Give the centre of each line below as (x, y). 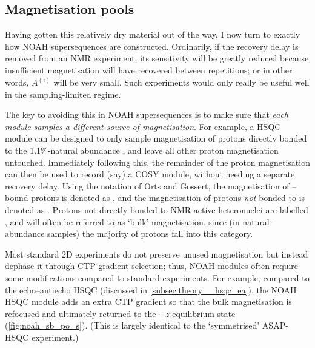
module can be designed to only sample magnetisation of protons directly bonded (156, 138)
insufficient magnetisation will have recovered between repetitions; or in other (149, 70)
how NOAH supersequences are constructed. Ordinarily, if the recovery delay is (152, 46)
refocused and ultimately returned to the (81, 313)
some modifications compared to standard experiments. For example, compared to (157, 277)
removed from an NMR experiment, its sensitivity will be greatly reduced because (157, 58)
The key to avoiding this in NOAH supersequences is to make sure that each (147, 114)
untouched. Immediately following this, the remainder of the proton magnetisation (157, 162)
